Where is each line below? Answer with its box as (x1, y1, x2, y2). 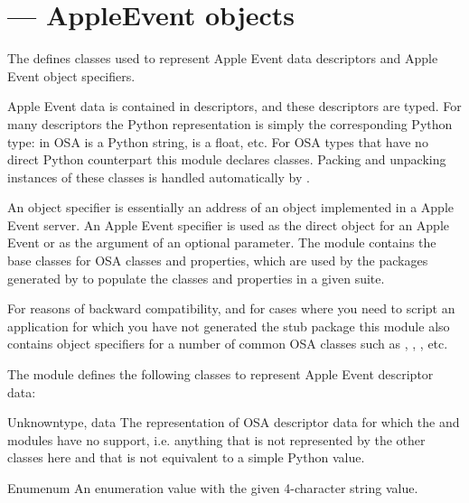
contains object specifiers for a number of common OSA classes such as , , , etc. (7, 334, 448, 353)
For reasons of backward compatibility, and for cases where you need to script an (7, 299, 455, 318)
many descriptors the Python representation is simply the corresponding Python (7, 114, 453, 133)
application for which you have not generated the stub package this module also (7, 316, 450, 335)
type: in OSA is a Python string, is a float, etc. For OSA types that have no (7, 132, 428, 151)
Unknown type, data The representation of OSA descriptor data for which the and (7, 413, 460, 432)
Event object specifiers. (7, 66, 136, 85)
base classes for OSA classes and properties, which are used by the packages (7, 251, 428, 270)
